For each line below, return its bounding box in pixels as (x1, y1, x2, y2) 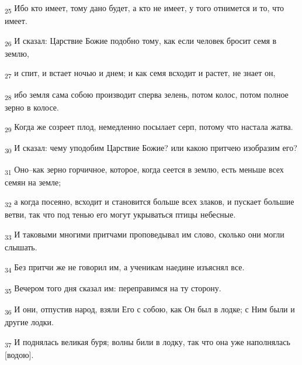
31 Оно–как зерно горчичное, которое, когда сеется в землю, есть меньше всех (5, 163, 284, 177)
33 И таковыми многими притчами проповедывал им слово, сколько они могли (5, 228, 284, 242)
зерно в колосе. (5, 101, 59, 113)
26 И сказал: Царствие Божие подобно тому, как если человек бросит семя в (5, 34, 277, 48)
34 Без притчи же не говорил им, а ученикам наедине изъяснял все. (5, 260, 245, 274)
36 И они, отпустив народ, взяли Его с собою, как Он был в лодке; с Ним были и (5, 302, 295, 316)
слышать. (5, 241, 37, 253)
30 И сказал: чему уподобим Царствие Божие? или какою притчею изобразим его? (5, 142, 297, 156)
